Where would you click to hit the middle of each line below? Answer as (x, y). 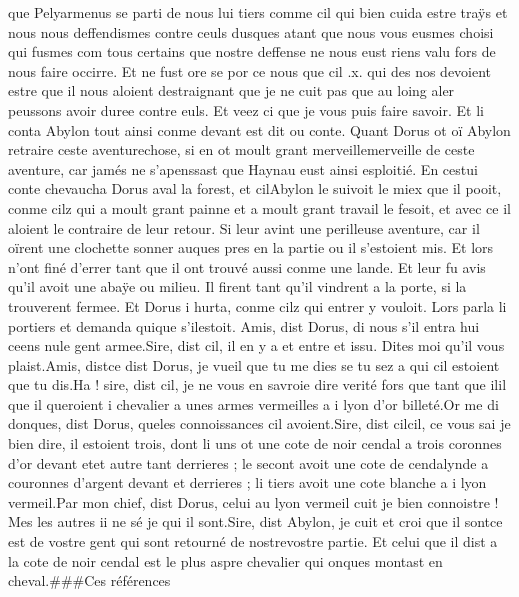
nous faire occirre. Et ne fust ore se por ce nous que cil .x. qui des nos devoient (250, 70)
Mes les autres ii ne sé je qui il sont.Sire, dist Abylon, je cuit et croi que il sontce (255, 521)
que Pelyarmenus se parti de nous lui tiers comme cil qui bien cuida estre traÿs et (258, 12)
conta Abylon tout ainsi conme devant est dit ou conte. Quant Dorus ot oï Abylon (259, 129)
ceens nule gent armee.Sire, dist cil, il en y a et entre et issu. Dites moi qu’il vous (256, 345)
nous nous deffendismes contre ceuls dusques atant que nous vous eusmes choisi (251, 31)
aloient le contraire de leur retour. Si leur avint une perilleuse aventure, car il (244, 227)
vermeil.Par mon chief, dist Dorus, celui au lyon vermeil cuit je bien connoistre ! (253, 501)
